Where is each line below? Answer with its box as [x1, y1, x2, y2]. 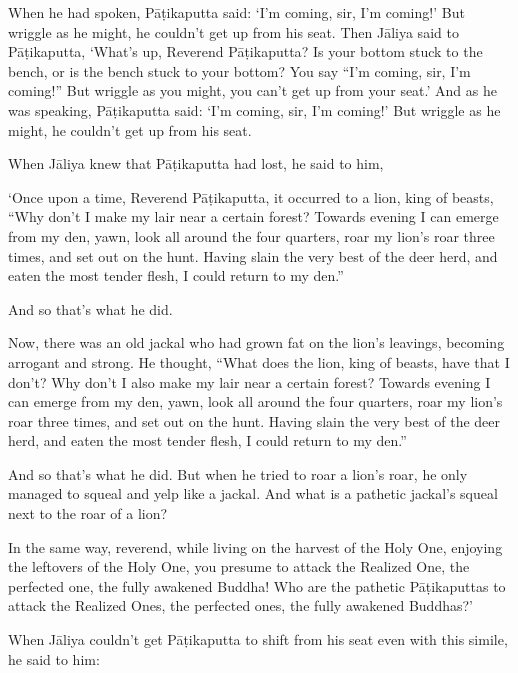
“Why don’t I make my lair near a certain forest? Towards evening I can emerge [8, 206, 499, 227]
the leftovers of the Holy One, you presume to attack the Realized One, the [8, 556, 470, 577]
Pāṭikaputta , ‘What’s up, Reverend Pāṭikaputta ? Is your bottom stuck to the [8, 41, 483, 62]
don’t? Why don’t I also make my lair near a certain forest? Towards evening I [8, 371, 491, 392]
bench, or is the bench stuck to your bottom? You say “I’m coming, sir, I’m [8, 60, 471, 81]
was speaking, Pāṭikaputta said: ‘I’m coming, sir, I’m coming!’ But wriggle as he [8, 99, 501, 120]
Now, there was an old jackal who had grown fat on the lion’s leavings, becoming [8, 332, 505, 353]
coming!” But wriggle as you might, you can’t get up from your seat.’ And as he [8, 80, 497, 101]
